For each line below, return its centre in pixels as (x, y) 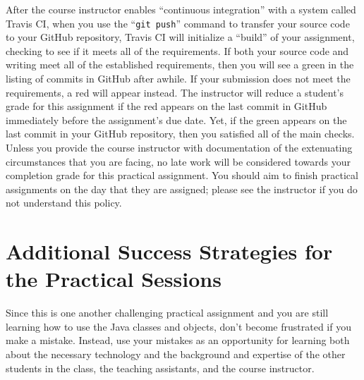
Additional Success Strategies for (169, 251)
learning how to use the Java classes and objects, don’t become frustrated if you (178, 326)
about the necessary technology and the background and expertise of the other (176, 354)
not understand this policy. (64, 203)
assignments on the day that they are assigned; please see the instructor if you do (182, 189)
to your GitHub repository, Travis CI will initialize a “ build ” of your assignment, (180, 37)
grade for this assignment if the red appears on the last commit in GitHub (166, 106)
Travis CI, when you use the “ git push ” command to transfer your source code (178, 23)
